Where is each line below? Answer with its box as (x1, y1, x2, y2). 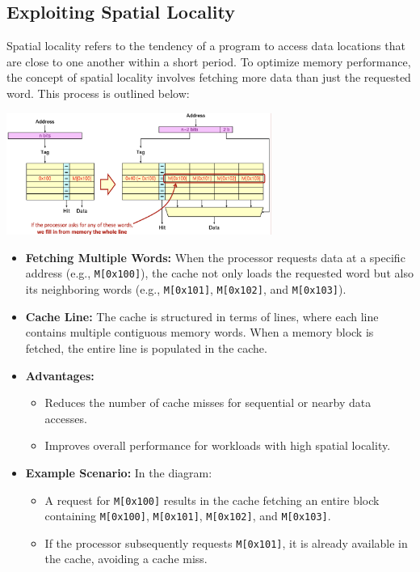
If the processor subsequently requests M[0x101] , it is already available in (44, 534, 408, 551)
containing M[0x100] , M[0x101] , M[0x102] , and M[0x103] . (44, 507, 331, 524)
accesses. (44, 409, 87, 426)
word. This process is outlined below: (6, 84, 190, 101)
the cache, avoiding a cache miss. (44, 550, 208, 567)
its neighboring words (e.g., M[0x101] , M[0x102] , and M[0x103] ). (25, 281, 346, 298)
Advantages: (25, 367, 94, 383)
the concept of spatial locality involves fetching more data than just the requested (6, 69, 411, 86)
